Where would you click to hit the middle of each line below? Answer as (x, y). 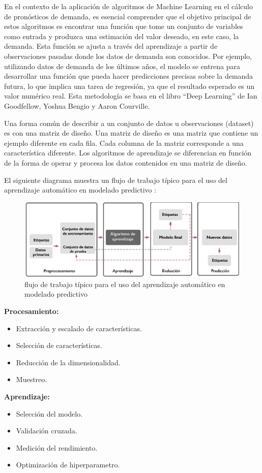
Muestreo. (32, 379)
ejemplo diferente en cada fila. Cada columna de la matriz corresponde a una (124, 143)
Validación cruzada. (47, 431)
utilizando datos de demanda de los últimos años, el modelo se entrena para (122, 66)
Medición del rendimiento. (57, 447)
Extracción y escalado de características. (79, 328)
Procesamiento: (32, 311)
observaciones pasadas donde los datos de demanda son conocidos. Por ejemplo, (128, 56)
